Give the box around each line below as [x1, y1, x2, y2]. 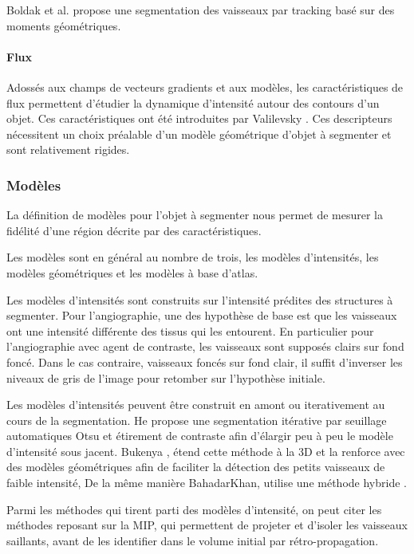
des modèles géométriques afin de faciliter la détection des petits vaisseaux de [6, 458, 385, 475]
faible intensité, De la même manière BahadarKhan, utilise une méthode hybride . [6, 474, 407, 491]
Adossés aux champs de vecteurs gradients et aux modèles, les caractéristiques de [6, 78, 404, 95]
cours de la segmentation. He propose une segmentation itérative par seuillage [6, 411, 387, 428]
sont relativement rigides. [6, 141, 130, 158]
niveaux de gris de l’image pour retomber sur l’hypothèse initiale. [6, 369, 325, 386]
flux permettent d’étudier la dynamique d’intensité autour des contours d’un [6, 94, 380, 111]
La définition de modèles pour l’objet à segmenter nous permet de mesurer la [6, 206, 384, 223]
